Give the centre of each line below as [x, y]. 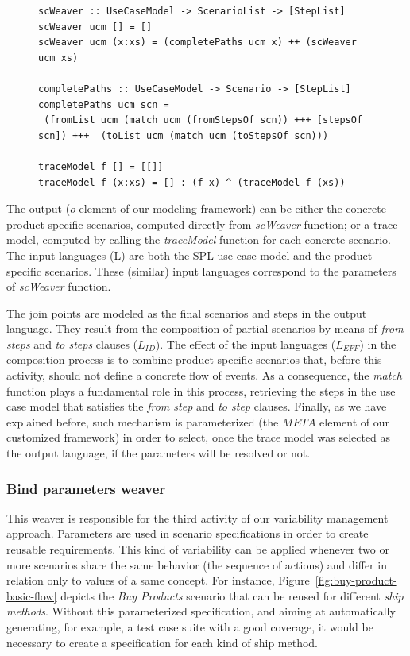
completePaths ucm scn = [104, 104]
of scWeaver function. [59, 286]
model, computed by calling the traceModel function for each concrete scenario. [199, 239]
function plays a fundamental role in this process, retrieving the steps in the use [201, 390]
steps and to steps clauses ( [72, 343]
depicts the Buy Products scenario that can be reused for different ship [232, 595]
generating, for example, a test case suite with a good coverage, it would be [190, 627]
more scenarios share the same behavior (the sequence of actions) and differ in [197, 564]
